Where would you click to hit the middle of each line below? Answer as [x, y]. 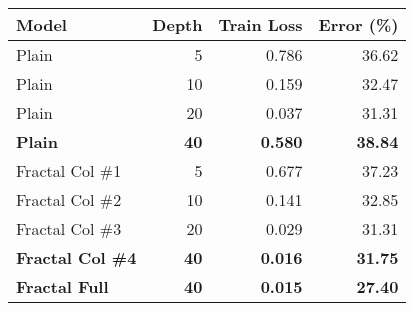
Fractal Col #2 [69, 199]
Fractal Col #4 [76, 257]
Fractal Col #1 [69, 170]
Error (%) [358, 24]
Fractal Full [62, 286]
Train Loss [260, 24]
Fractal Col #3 [69, 228]
